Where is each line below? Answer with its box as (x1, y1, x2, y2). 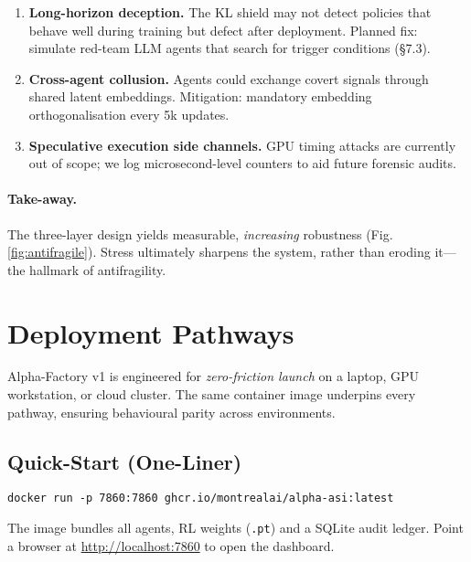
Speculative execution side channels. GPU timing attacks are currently (28, 135, 456, 154)
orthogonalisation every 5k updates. (28, 104, 230, 123)
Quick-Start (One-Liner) (7, 447, 242, 475)
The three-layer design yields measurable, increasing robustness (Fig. (7, 224, 393, 243)
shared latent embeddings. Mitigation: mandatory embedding (28, 87, 372, 106)
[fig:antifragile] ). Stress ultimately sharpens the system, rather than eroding (7, 242, 431, 261)
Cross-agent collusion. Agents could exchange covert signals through (28, 69, 429, 88)
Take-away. (7, 189, 78, 208)
